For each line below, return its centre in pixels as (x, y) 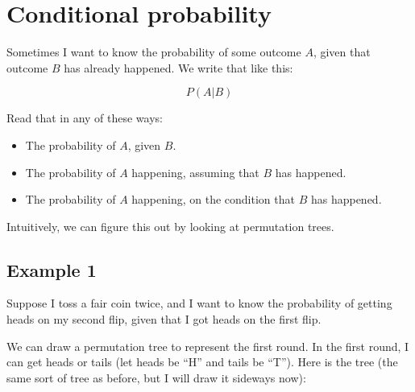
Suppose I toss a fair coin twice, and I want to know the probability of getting (199, 303)
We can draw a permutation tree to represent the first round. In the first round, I (208, 346)
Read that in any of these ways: (85, 118)
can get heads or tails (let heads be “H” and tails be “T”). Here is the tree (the (202, 362)
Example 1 (52, 269)
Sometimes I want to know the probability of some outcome (154, 52)
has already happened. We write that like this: (178, 67)
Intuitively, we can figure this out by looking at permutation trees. (170, 226)
